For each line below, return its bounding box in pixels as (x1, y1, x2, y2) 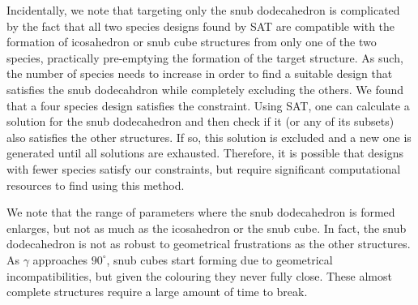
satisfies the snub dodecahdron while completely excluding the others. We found (6, 80, 404, 97)
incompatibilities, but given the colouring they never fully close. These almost (6, 267, 392, 284)
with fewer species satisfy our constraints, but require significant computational (6, 160, 401, 177)
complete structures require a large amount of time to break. (6, 283, 308, 300)
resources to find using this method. (6, 176, 185, 193)
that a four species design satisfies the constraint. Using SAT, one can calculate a (6, 97, 410, 114)
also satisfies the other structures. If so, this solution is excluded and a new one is (6, 128, 412, 145)
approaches (32, 251, 88, 268)
